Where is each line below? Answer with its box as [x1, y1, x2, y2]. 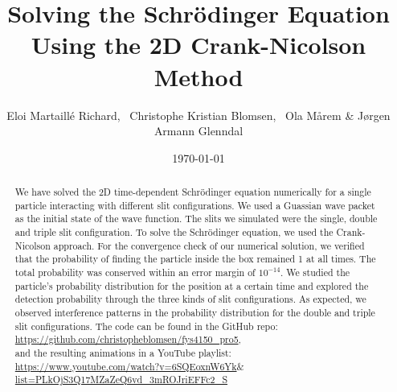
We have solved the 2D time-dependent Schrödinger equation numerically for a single [14, 185, 371, 199]
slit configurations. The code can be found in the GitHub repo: [14, 319, 278, 332]
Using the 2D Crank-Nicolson [31, 28, 366, 61]
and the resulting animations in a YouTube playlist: [14, 345, 231, 359]
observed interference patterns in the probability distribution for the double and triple [14, 305, 375, 319]
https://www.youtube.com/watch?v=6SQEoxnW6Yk [14, 359, 237, 373]
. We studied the [280, 266, 350, 279]
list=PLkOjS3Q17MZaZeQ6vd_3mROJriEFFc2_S [14, 373, 228, 386]
